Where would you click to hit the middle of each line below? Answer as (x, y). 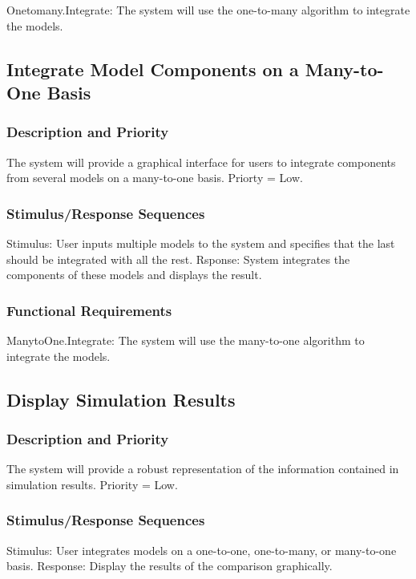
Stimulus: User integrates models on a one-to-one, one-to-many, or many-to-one (202, 550)
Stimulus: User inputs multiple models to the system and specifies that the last (201, 243)
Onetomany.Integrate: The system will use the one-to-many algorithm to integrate (208, 10)
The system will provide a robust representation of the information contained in (203, 469)
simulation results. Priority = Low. (92, 484)
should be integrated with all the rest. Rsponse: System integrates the (178, 259)
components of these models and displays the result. (134, 275)
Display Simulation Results (121, 399)
